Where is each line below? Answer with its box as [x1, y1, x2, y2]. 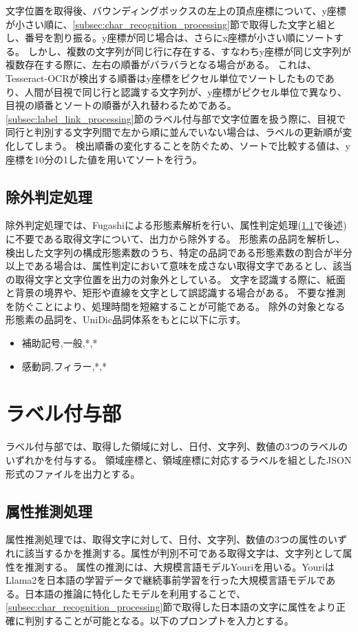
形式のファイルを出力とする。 [6, 466, 140, 480]
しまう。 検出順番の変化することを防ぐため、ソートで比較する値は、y [34, 138, 350, 152]
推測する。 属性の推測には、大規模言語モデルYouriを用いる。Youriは [24, 559, 335, 573]
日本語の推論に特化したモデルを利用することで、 [24, 586, 246, 600]
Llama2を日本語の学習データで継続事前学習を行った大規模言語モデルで [6, 573, 326, 587]
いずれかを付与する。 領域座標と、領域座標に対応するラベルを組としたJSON [6, 452, 352, 467]
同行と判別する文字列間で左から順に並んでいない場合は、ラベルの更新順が [6, 125, 343, 139]
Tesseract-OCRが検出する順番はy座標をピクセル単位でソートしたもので [6, 70, 325, 85]
